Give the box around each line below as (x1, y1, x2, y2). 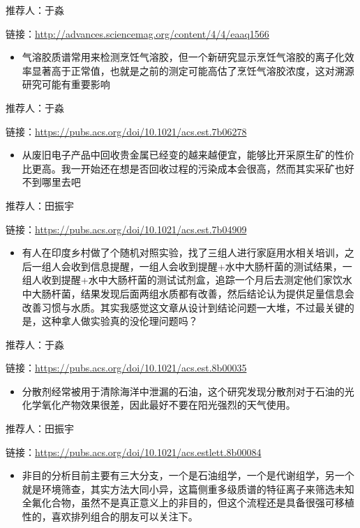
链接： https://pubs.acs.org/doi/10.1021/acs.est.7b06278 (6, 124, 247, 138)
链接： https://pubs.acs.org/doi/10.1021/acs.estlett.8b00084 (6, 444, 262, 459)
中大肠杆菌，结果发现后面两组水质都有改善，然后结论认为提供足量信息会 (22, 286, 354, 300)
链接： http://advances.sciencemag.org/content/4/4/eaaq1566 (6, 26, 269, 41)
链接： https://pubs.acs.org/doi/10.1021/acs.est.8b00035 (6, 360, 247, 375)
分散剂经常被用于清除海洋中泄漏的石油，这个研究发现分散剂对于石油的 (22, 383, 345, 398)
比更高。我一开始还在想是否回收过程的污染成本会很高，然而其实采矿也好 (22, 161, 354, 175)
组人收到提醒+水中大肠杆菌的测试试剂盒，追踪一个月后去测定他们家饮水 (22, 272, 352, 287)
